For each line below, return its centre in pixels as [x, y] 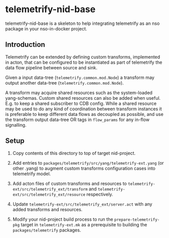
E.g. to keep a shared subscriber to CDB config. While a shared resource [81, 103]
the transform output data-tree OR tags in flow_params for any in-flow [77, 120]
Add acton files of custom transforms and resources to [70, 183]
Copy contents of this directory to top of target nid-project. [74, 153]
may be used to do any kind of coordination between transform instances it [83, 109]
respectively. [100, 194]
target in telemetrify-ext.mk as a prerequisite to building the [84, 224]
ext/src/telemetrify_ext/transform [50, 189]
